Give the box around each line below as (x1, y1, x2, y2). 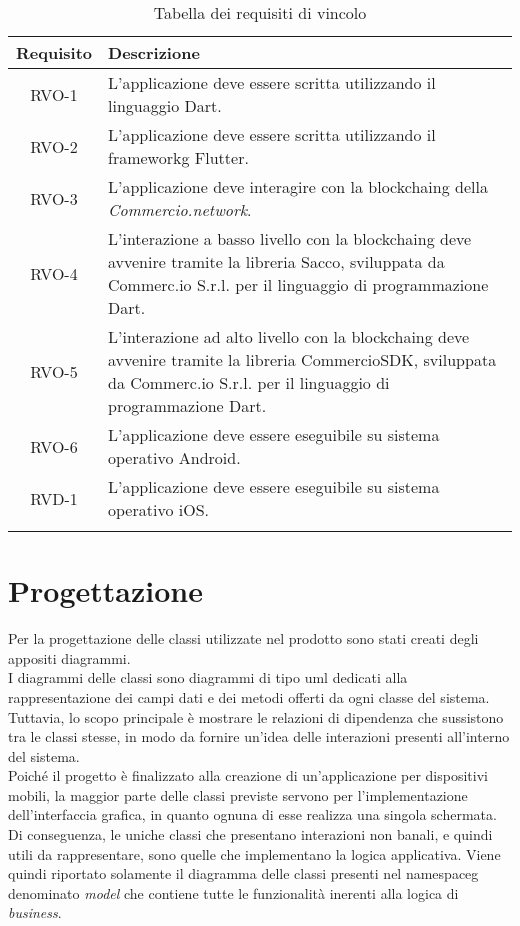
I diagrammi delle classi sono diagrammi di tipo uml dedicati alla (8, 667, 408, 688)
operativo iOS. (108, 498, 209, 521)
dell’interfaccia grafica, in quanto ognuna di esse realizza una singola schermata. (8, 804, 497, 825)
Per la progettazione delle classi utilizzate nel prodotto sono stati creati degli (8, 628, 479, 649)
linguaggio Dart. (108, 94, 222, 117)
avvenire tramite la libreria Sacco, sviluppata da (108, 250, 445, 273)
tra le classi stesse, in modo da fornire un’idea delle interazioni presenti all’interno (8, 726, 510, 747)
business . (8, 902, 62, 923)
